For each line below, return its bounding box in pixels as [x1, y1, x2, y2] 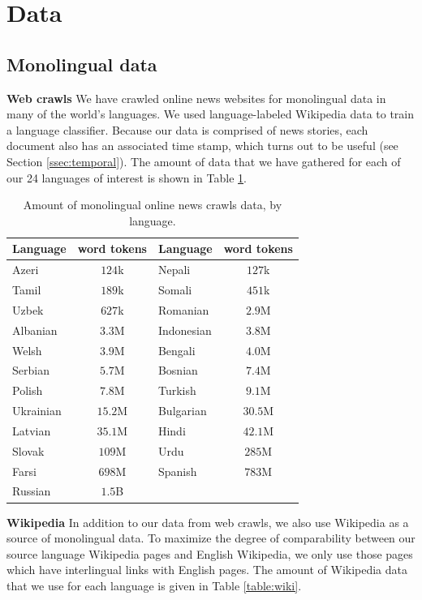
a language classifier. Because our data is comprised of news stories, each [6, 121, 368, 138]
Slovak [12, 442, 45, 459]
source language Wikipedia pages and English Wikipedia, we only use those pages [6, 545, 413, 562]
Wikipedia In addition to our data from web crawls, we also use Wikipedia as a [6, 513, 409, 530]
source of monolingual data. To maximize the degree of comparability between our [6, 529, 416, 546]
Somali [157, 281, 192, 298]
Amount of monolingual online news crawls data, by [23, 196, 282, 213]
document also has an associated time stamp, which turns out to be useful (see [6, 137, 398, 154]
